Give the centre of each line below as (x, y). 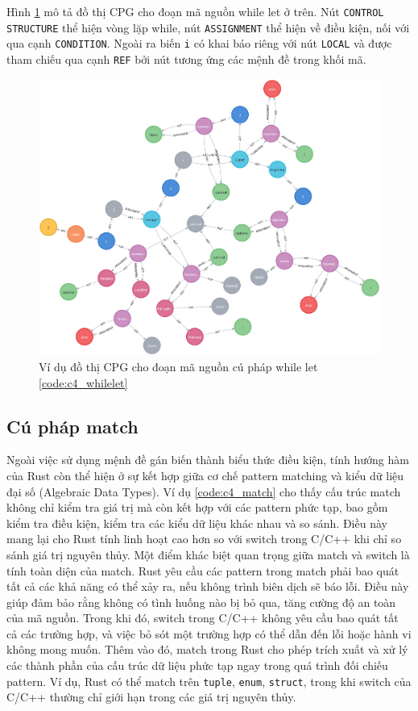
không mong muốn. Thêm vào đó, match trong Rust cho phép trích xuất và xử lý (207, 649)
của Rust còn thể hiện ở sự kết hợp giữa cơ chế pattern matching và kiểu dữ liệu (205, 475)
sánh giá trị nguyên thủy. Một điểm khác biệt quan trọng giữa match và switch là (208, 554)
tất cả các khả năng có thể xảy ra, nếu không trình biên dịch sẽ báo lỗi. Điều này (208, 586)
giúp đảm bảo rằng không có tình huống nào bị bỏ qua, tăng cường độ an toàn (201, 602)
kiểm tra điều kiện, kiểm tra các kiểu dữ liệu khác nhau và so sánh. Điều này (197, 523)
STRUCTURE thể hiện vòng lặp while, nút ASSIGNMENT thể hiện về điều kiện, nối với (208, 27)
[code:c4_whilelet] (83, 382)
